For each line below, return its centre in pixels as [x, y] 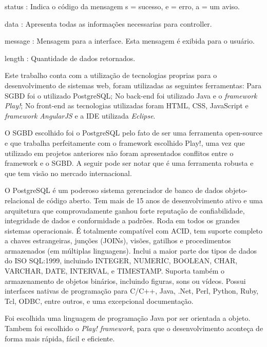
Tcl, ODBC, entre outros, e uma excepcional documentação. [99, 301]
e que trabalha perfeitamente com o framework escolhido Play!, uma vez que [125, 142]
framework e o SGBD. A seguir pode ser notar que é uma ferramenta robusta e [129, 163]
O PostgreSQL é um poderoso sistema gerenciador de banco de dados [114, 190]
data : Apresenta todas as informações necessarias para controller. [108, 23]
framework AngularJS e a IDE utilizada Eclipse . [80, 115]
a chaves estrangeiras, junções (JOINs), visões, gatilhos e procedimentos [118, 240]
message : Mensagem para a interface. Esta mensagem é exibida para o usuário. [130, 41]
